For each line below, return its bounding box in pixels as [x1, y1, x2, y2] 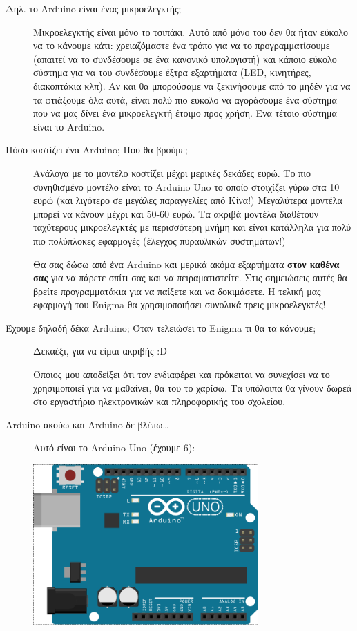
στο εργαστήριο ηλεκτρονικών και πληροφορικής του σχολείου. [33, 394, 286, 408]
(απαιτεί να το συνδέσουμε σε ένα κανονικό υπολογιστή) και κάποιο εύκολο [33, 51, 337, 66]
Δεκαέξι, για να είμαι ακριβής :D [33, 343, 167, 358]
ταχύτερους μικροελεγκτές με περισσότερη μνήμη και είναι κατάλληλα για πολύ [33, 220, 351, 234]
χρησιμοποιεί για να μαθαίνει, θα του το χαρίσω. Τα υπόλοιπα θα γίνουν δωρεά [33, 380, 352, 395]
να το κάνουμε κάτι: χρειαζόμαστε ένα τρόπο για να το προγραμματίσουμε [33, 38, 330, 53]
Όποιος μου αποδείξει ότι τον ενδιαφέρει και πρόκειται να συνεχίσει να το [33, 367, 330, 382]
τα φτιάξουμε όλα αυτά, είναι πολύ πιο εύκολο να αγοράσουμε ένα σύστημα [33, 92, 337, 106]
